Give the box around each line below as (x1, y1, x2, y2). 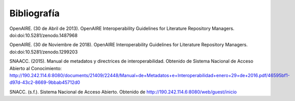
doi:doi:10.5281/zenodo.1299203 (9, 49, 78, 55)
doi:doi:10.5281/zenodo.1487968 (9, 32, 78, 38)
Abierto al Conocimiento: (9, 65, 62, 71)
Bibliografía (9, 8, 60, 19)
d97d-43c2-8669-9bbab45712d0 (9, 79, 80, 86)
